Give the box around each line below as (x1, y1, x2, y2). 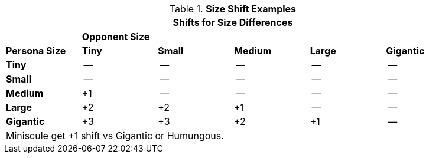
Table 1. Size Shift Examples (169, 3, 297, 15)
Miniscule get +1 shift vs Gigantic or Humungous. (6, 130, 224, 141)
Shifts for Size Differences (173, 17, 293, 28)
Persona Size (6, 45, 66, 57)
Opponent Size (82, 31, 150, 42)
